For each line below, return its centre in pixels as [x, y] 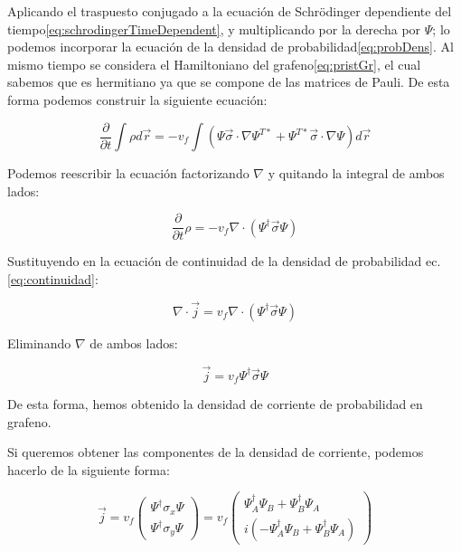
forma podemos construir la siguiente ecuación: [137, 99]
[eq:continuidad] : [53, 278]
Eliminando [39, 343]
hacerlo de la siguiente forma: [89, 469]
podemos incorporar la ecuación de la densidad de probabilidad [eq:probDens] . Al [230, 47]
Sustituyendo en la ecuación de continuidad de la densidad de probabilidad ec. [224, 261]
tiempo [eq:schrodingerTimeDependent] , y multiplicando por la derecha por [214, 29]
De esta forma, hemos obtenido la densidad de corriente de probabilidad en [215, 403]
